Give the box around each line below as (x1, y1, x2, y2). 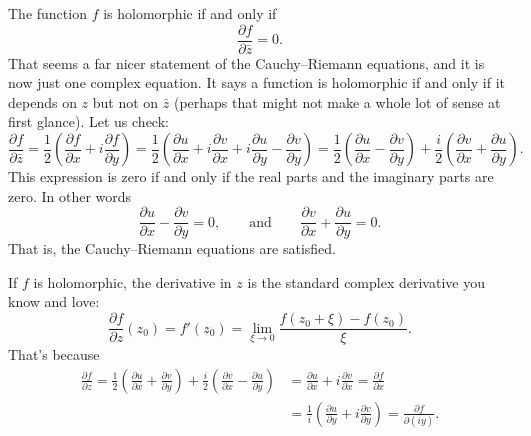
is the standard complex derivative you (247, 271, 485, 292)
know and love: (8, 291, 100, 312)
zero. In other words (8, 185, 132, 206)
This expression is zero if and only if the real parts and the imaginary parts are (8, 166, 494, 187)
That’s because (8, 344, 100, 365)
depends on (8, 91, 77, 112)
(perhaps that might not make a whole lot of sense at (173, 91, 501, 112)
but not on (92, 91, 159, 112)
